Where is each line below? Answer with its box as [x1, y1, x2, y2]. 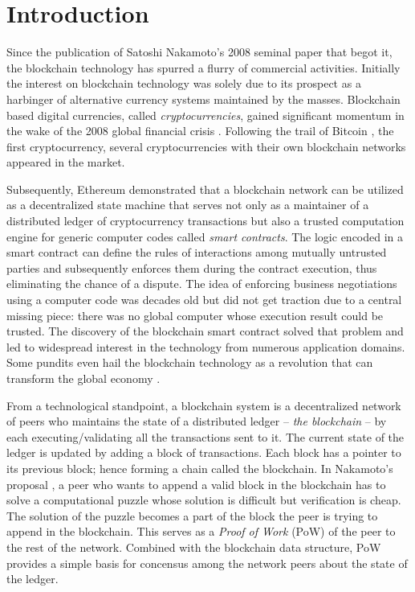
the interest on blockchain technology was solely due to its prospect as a [6, 75, 361, 92]
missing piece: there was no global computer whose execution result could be [6, 306, 384, 323]
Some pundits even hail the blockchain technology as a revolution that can [6, 354, 373, 371]
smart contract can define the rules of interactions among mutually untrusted [6, 244, 387, 261]
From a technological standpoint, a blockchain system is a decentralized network [6, 397, 401, 413]
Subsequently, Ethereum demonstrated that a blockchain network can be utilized [6, 180, 404, 197]
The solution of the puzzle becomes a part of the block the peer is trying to [6, 507, 378, 524]
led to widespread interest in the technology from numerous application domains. [6, 338, 405, 355]
